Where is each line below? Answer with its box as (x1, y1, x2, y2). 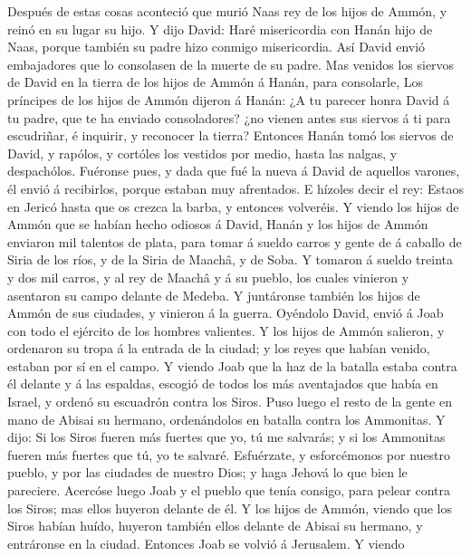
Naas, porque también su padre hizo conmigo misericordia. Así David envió (7, 37, 426, 56)
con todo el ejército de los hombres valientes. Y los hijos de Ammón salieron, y (7, 321, 445, 340)
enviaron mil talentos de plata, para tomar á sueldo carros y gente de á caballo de (7, 232, 462, 251)
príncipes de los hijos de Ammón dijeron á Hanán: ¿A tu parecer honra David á (7, 90, 450, 109)
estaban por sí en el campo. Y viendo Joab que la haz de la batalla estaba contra (7, 356, 457, 375)
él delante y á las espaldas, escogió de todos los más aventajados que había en (7, 374, 438, 393)
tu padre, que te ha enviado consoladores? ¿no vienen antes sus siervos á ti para (7, 108, 451, 127)
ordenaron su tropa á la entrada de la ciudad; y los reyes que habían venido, (7, 339, 430, 358)
